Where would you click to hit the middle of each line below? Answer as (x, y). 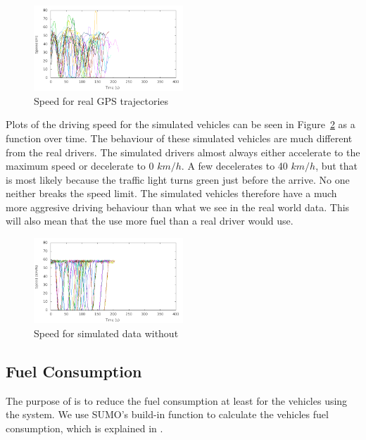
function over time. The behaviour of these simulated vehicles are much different (179, 138)
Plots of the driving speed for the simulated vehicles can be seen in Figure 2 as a (181, 124)
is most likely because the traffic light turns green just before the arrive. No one (178, 179)
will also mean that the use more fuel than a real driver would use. (150, 221)
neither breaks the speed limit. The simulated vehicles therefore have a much (171, 193)
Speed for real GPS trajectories (101, 100)
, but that (337, 166)
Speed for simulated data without (106, 333)
